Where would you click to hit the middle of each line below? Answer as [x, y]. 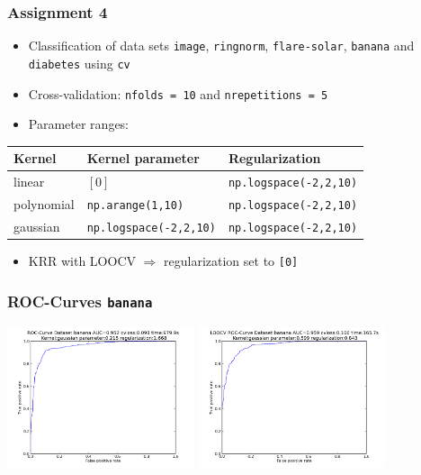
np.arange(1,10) [135, 206]
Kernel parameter [143, 158]
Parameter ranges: [79, 124]
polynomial [44, 204]
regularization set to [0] [231, 261]
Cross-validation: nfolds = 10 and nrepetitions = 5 [178, 93]
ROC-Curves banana [80, 301]
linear [29, 182]
